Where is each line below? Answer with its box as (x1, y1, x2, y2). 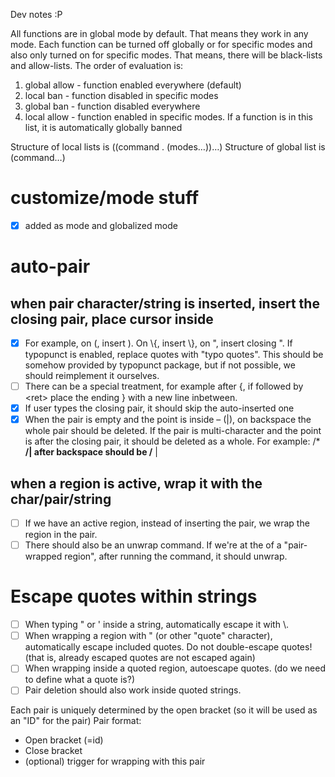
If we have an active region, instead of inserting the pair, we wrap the (24, 517, 310, 529)
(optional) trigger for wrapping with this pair (24, 755, 206, 768)
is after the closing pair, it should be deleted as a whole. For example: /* (24, 435, 321, 448)
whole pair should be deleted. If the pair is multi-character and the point (24, 425, 322, 437)
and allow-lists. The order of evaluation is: (10, 60, 184, 71)
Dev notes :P (10, 9, 63, 20)
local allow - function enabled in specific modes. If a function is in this (24, 111, 314, 123)
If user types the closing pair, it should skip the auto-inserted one (24, 402, 295, 414)
